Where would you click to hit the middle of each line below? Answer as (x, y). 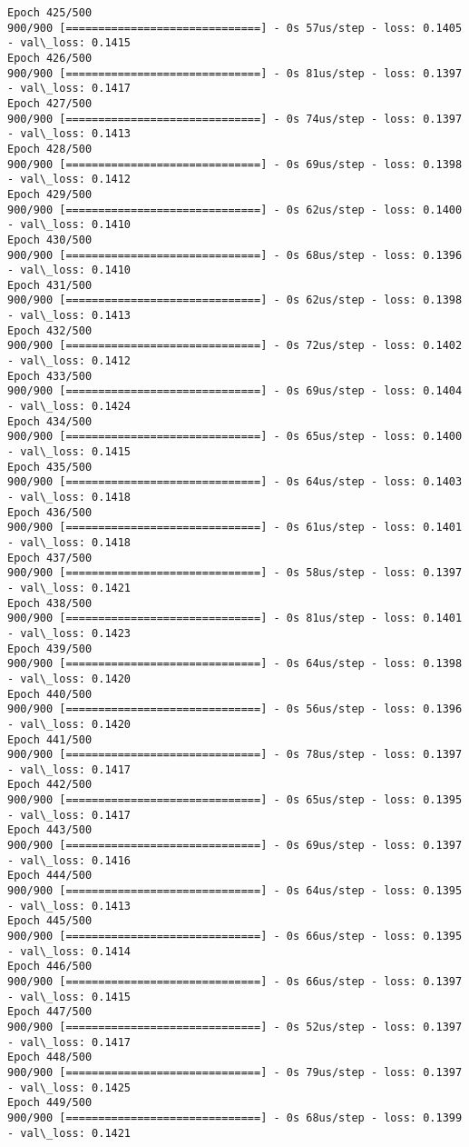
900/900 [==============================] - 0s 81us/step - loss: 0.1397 (235, 73)
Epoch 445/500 (50, 921)
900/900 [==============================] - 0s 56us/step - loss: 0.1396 (235, 709)
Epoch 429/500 (50, 194)
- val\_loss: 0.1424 (69, 407)
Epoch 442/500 (50, 785)
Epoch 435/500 (50, 467)
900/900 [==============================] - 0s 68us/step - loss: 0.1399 (235, 1117)
